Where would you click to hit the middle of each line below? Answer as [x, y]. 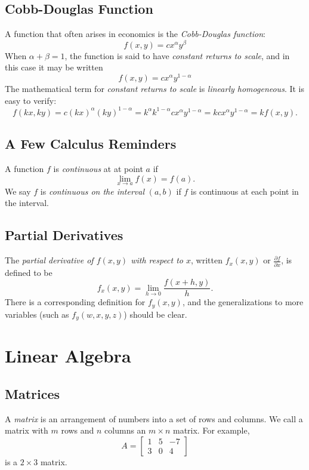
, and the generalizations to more [243, 302]
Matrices [33, 393]
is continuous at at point [98, 169]
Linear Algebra [68, 356]
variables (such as [37, 314]
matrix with [27, 430]
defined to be [29, 272]
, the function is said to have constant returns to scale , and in [177, 55]
